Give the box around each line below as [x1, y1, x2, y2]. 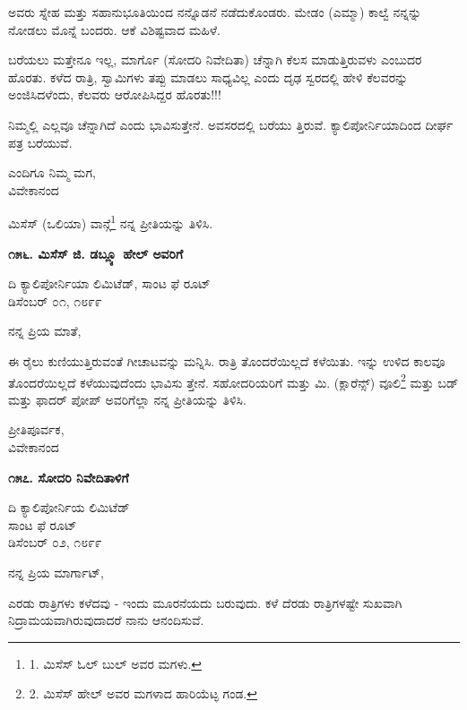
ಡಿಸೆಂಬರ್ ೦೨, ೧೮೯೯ [8, 533, 102, 552]
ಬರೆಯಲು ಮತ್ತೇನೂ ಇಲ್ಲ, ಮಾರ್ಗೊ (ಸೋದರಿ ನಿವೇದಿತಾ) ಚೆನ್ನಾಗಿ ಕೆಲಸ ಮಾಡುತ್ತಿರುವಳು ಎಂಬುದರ [8, 50, 422, 69]
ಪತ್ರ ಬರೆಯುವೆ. [8, 133, 73, 151]
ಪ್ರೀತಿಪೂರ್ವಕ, [8, 420, 65, 439]
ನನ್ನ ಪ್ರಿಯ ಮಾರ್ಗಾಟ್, [8, 562, 104, 581]
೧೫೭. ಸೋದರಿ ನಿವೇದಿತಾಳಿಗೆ [8, 467, 129, 486]
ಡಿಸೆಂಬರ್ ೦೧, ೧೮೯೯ [8, 291, 102, 310]
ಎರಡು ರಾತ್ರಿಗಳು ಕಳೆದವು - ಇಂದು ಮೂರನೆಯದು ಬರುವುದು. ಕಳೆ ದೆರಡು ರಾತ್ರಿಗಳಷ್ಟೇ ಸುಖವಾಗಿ [8, 593, 402, 612]
